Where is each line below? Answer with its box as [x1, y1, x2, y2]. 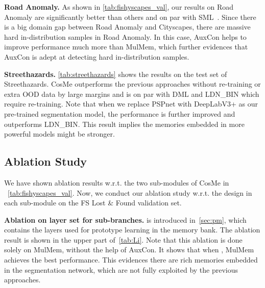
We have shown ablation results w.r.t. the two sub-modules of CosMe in [4, 177, 229, 188]
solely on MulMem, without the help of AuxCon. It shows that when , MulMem [4, 244, 254, 255]
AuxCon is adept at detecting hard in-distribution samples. [4, 51, 189, 62]
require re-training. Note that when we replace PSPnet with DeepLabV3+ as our [4, 98, 258, 109]
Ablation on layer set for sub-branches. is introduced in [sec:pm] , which [4, 214, 247, 225]
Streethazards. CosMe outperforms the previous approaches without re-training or [4, 78, 261, 89]
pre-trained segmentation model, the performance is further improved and [4, 108, 235, 119]
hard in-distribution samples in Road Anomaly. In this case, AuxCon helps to [4, 31, 247, 42]
